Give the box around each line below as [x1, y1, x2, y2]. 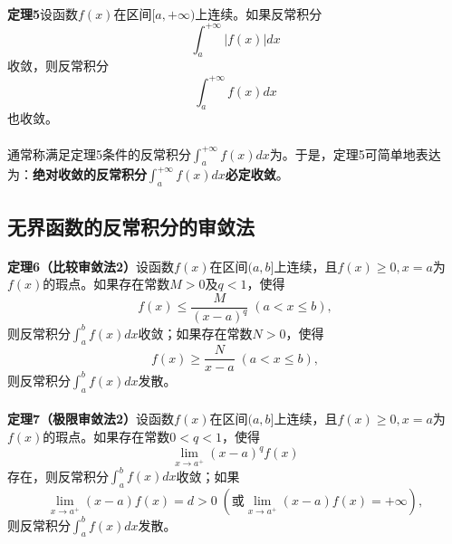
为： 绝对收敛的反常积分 [7, 165, 147, 184]
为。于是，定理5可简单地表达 [269, 144, 441, 163]
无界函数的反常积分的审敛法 [7, 212, 255, 240]
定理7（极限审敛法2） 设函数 [7, 409, 175, 428]
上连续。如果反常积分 [195, 4, 322, 23]
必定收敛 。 [225, 165, 289, 184]
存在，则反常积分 [7, 466, 109, 485]
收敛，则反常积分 [7, 56, 109, 75]
